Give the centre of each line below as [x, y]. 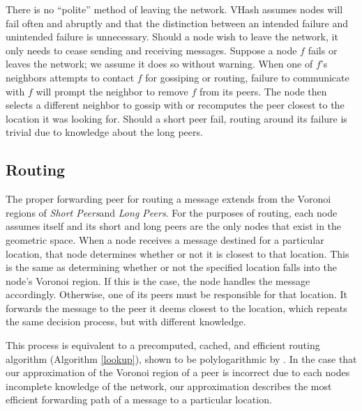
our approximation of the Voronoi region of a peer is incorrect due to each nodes [178, 372]
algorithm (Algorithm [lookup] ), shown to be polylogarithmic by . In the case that [181, 358]
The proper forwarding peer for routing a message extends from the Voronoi [168, 199]
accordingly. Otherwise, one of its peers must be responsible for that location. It [176, 294]
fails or [323, 50]
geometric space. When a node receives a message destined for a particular [165, 239]
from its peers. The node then [263, 91]
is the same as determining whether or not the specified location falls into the [171, 267]
